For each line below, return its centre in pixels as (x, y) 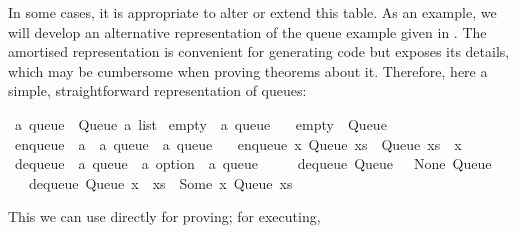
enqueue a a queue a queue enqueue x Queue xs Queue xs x (238, 143)
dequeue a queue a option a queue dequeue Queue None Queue (253, 163)
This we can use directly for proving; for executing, (164, 216)
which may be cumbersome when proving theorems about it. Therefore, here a (248, 70)
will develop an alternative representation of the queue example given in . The (247, 31)
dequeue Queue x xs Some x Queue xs (160, 182)
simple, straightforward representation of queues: (157, 90)
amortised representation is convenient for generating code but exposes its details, (259, 51)
